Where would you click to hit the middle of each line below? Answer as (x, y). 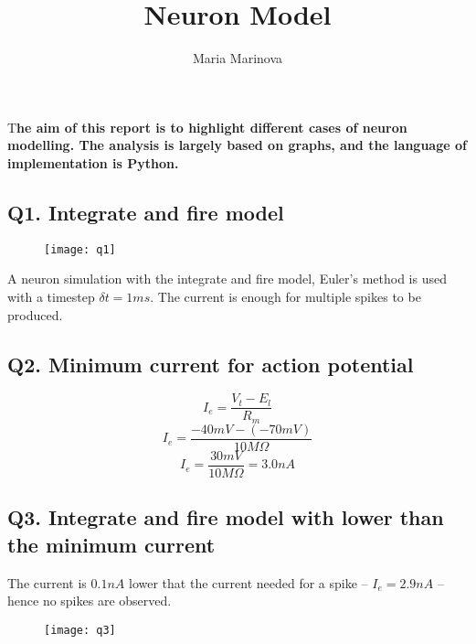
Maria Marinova (238, 58)
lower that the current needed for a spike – (249, 582)
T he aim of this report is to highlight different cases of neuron (207, 127)
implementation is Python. (93, 162)
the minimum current (111, 544)
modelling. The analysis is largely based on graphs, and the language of (237, 145)
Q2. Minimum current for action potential (211, 364)
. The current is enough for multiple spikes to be (286, 296)
